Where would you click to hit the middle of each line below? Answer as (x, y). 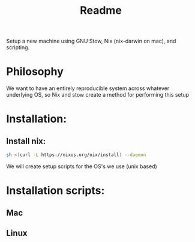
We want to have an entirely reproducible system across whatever (88, 88)
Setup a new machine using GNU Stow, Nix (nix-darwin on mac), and (91, 41)
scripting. (18, 47)
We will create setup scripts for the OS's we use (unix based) (82, 166)
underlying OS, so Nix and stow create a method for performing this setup (98, 95)
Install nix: (26, 141)
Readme (101, 11)
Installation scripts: (55, 191)
